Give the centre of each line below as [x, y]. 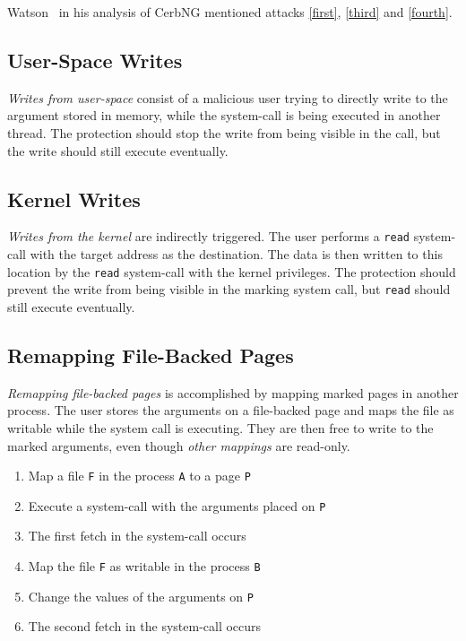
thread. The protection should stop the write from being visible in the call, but [224, 132]
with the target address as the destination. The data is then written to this [236, 254]
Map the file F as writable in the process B [144, 566]
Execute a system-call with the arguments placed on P [177, 505]
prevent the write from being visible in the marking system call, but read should [229, 289]
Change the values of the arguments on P [141, 596]
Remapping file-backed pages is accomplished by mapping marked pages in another [233, 392]
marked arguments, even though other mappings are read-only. [179, 445]
